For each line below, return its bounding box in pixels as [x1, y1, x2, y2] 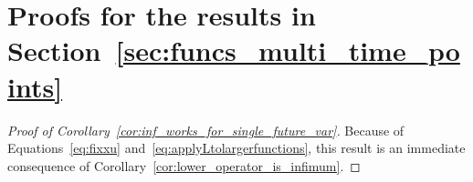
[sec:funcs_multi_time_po [115, 32, 460, 69]
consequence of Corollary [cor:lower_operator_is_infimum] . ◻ [7, 156, 361, 175]
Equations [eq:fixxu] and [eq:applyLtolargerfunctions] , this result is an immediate [7, 138, 466, 157]
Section [7, 32, 101, 69]
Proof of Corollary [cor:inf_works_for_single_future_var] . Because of [7, 120, 405, 139]
